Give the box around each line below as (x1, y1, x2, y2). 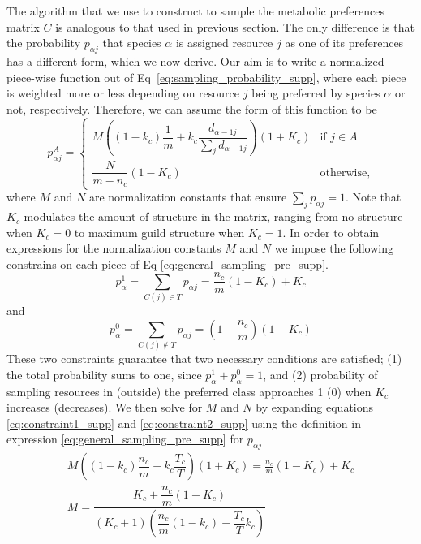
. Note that (346, 188, 402, 205)
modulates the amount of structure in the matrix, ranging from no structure (24, 208, 403, 225)
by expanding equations (256, 399, 374, 416)
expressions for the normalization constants (6, 240, 221, 257)
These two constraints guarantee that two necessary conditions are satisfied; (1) (6, 350, 402, 367)
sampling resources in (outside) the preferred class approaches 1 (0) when (6, 382, 372, 399)
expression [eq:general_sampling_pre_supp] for (6, 430, 244, 447)
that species (102, 34, 161, 51)
